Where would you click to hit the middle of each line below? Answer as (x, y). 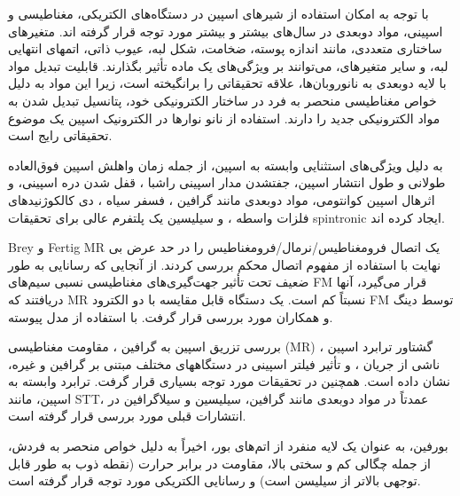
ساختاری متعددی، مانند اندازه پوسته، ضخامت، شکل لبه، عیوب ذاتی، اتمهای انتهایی (225, 48)
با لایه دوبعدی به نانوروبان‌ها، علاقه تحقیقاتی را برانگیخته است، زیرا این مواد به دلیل (227, 83)
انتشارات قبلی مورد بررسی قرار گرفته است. (127, 416)
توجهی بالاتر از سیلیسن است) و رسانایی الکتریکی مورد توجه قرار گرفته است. (214, 480)
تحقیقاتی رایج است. (60, 135)
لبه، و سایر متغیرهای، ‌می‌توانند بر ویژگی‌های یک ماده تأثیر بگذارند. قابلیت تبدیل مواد (228, 65)
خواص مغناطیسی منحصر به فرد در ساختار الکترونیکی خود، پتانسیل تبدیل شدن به (222, 100)
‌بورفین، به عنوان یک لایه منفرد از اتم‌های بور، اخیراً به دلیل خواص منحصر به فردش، (228, 446)
